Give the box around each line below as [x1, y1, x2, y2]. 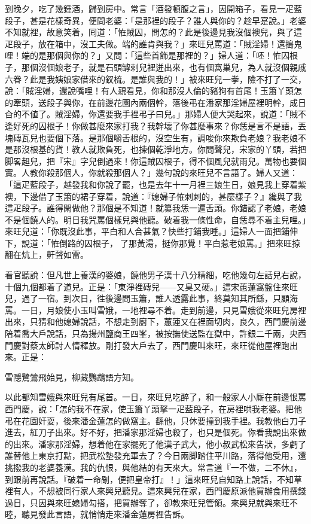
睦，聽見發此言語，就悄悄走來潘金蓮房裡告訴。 [5, 508, 189, 520]
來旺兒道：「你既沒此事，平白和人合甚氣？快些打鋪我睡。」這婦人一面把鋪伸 [5, 225, 298, 237]
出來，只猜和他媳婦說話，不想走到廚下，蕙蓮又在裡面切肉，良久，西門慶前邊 [5, 315, 306, 328]
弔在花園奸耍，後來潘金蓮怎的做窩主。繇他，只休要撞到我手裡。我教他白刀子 [5, 414, 306, 426]
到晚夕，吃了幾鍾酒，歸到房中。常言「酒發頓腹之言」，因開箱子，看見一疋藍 [5, 2, 302, 14]
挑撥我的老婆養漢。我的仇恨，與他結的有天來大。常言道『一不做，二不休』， [5, 461, 302, 473]
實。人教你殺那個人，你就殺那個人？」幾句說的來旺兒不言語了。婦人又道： [5, 166, 298, 179]
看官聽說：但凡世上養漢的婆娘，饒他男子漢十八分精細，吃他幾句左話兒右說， [5, 269, 306, 281]
